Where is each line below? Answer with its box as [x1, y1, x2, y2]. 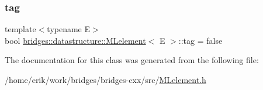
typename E [47, 23, 91, 35]
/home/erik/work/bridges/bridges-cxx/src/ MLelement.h [5, 74, 206, 85]
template [5, 23, 36, 35]
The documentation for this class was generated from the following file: [5, 54, 259, 66]
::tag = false [178, 34, 223, 46]
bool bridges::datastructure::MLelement [5, 34, 146, 46]
